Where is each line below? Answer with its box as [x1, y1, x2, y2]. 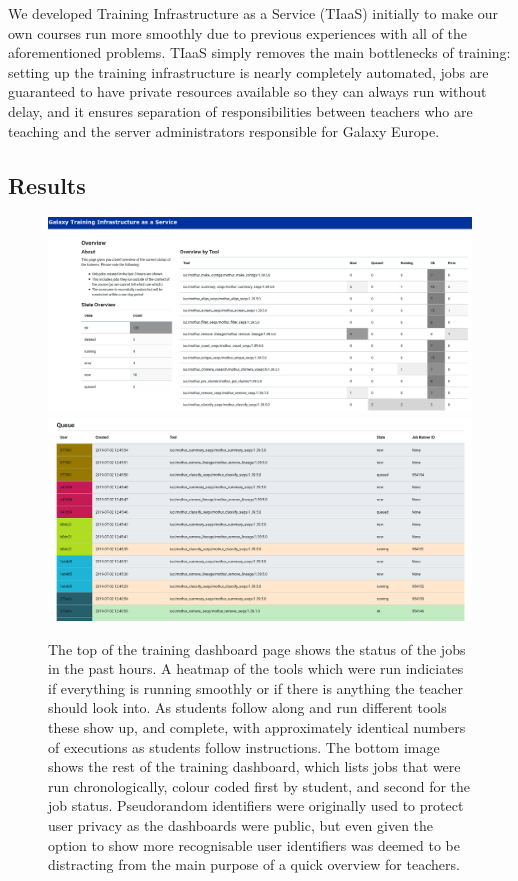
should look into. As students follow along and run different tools [48, 697, 447, 718]
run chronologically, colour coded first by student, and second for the [48, 775, 471, 796]
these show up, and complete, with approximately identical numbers [48, 717, 466, 738]
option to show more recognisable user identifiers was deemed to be [48, 834, 460, 855]
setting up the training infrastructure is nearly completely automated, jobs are [8, 61, 489, 82]
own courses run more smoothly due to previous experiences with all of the [8, 22, 468, 43]
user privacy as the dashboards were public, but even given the [48, 815, 434, 836]
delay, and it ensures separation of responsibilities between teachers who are [8, 100, 473, 121]
